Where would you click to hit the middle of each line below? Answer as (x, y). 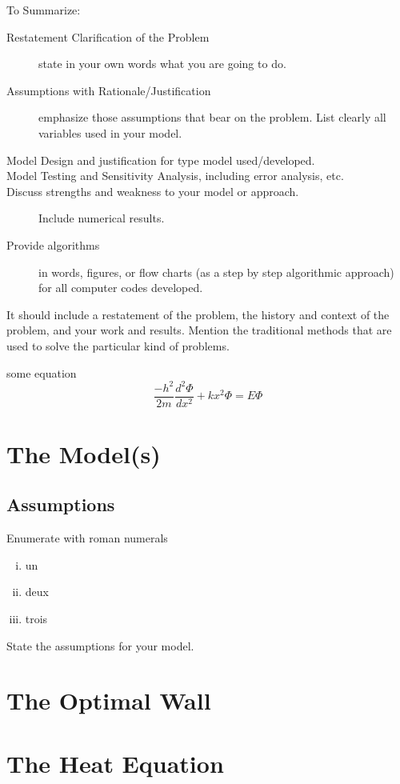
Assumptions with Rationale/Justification (109, 90)
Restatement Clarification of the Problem (108, 36)
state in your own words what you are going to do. (162, 64)
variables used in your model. (110, 132)
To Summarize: (44, 10)
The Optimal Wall (109, 700)
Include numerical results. (102, 218)
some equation (42, 372)
